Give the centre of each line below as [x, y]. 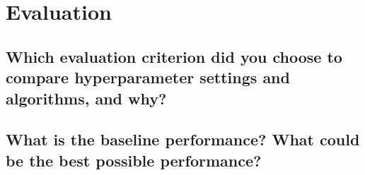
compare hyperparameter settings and [148, 77]
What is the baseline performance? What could [183, 139]
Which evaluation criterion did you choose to [174, 56]
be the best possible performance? [134, 160]
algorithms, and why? [86, 98]
